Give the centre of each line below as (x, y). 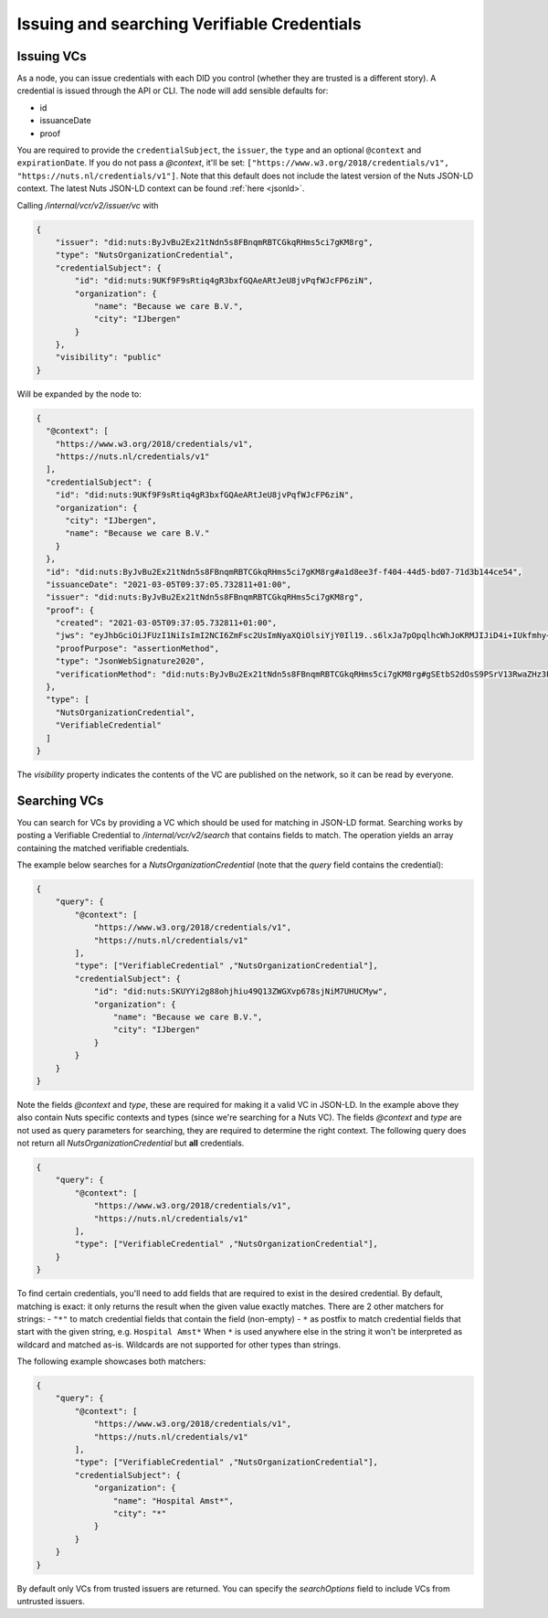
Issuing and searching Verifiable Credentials (189, 24)
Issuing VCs (52, 56)
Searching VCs (60, 800)
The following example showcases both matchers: (111, 1361)
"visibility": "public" (108, 357)
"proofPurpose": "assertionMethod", (137, 648)
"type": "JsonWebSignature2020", (130, 661)
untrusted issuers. (51, 1601)
